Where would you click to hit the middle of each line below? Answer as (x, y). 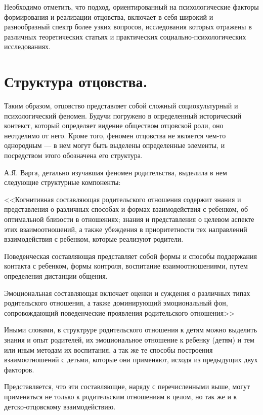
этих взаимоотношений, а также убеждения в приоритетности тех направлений (126, 229)
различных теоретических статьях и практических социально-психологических (125, 36)
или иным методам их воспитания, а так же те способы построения (108, 349)
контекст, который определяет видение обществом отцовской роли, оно (114, 125)
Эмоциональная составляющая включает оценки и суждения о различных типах (127, 293)
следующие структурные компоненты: (62, 182)
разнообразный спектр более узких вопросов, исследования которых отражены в (128, 27)
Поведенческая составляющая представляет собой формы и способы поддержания (130, 256)
